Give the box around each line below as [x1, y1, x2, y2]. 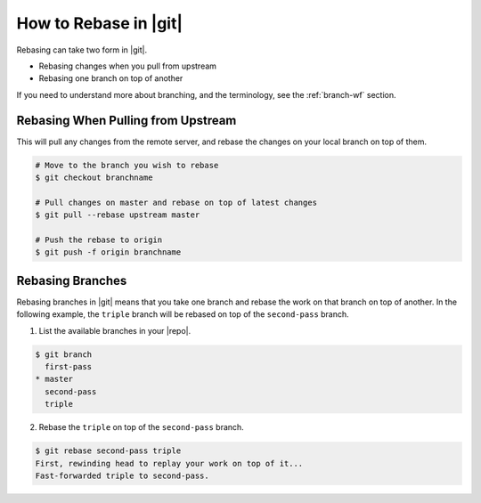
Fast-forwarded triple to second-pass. [35, 470, 209, 481]
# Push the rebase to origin [35, 234, 163, 245]
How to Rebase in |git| [16, 13, 183, 33]
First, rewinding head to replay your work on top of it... [35, 458, 304, 468]
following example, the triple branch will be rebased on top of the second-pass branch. [16, 309, 349, 320]
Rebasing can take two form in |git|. [16, 45, 147, 55]
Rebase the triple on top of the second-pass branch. [38, 422, 244, 433]
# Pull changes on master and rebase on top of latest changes [35, 197, 318, 207]
